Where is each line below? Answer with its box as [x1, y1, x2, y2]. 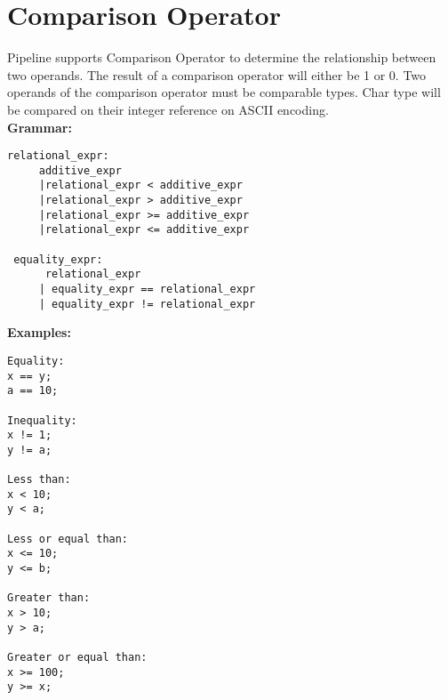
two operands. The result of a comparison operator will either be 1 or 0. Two [7, 65, 427, 84]
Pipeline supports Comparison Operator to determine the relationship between [7, 48, 436, 67]
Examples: [7, 323, 71, 342]
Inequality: [7, 414, 77, 427]
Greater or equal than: [7, 651, 148, 664]
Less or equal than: [7, 532, 129, 545]
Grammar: [7, 117, 72, 136]
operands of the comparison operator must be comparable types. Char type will [7, 83, 441, 101]
